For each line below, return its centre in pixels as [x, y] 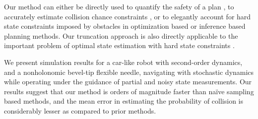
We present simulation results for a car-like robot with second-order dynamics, [123, 62]
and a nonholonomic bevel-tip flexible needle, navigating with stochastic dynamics [129, 72]
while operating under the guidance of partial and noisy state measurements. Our [128, 82]
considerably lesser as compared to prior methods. [80, 110]
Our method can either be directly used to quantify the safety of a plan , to [119, 6]
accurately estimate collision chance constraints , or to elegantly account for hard [128, 16]
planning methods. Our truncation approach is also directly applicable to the [121, 35]
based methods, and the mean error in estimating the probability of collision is [124, 101]
